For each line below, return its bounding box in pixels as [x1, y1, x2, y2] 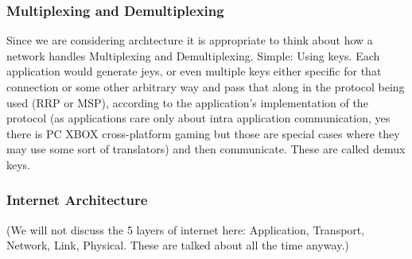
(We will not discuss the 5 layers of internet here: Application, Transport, [6, 221, 365, 238]
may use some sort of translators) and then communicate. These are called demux [6, 141, 406, 157]
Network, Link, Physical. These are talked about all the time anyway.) [6, 237, 349, 253]
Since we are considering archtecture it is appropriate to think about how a [6, 32, 373, 48]
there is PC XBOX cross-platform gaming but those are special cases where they [6, 125, 400, 141]
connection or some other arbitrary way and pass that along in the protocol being [6, 79, 405, 95]
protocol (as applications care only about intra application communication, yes [6, 110, 391, 126]
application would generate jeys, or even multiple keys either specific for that [6, 63, 382, 79]
